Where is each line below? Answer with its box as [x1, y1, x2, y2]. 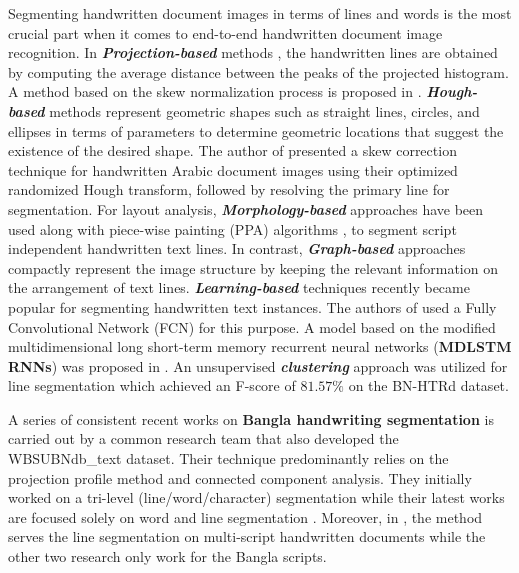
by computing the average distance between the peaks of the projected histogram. [8, 61, 509, 82]
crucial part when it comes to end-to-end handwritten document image [8, 22, 443, 43]
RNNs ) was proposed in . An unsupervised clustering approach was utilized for [8, 355, 508, 376]
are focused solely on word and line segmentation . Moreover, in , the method [8, 506, 483, 527]
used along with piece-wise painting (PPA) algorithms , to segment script [8, 218, 457, 239]
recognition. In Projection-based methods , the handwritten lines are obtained [8, 42, 498, 63]
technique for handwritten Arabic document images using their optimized [8, 159, 458, 180]
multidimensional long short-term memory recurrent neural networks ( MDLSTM [8, 336, 512, 357]
